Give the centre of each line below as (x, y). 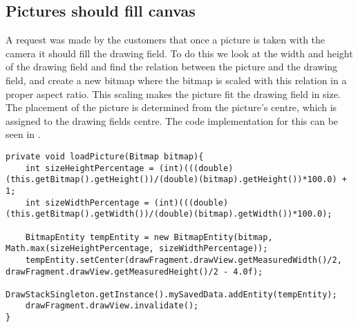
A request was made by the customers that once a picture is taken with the (166, 40)
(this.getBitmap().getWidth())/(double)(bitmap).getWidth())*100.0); (169, 214)
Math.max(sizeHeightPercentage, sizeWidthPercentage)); (137, 249)
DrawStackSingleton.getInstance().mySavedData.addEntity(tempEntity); (171, 294)
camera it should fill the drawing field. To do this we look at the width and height (179, 53)
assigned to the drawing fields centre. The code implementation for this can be (172, 120)
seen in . (23, 134)
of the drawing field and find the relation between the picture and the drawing (172, 67)
